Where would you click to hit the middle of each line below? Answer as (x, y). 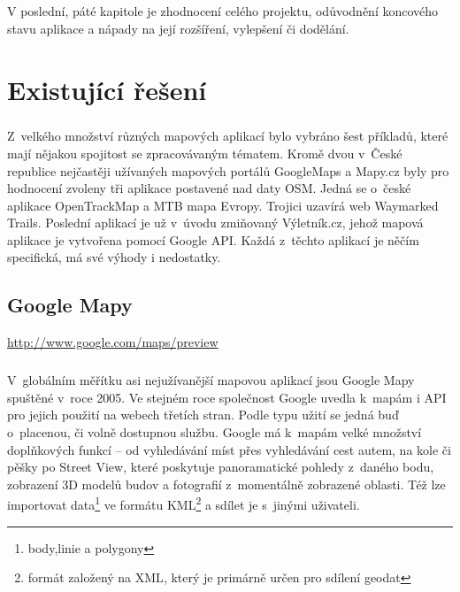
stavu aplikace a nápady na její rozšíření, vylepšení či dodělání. (178, 28)
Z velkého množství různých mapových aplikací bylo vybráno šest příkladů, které (228, 136)
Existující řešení (107, 89)
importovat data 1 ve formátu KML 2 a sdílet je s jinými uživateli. (184, 504)
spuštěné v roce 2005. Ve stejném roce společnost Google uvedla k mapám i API (227, 397)
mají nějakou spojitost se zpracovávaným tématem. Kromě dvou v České (205, 153)
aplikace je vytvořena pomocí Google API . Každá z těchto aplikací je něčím (213, 239)
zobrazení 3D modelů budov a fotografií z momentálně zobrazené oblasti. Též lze (226, 484)
